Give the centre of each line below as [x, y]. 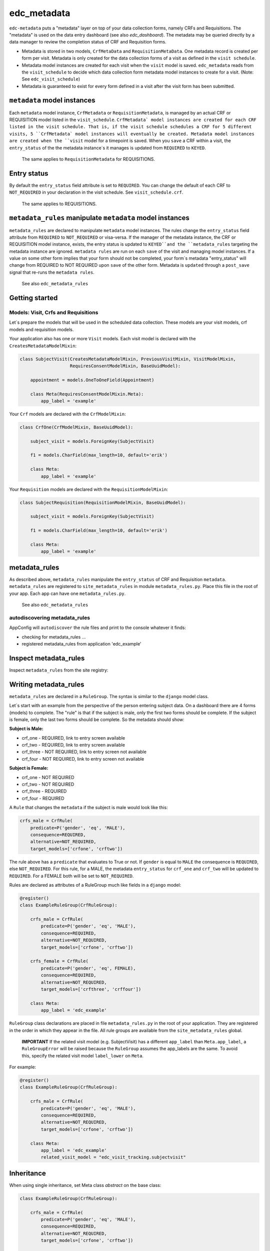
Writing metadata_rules [47, 684]
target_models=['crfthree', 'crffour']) [91, 989]
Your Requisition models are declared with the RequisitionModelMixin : [89, 489]
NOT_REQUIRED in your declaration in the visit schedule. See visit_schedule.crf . [96, 192]
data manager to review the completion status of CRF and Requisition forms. [88, 42]
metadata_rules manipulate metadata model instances [99, 218]
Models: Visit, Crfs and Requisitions [54, 313]
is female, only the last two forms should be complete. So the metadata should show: [97, 719]
